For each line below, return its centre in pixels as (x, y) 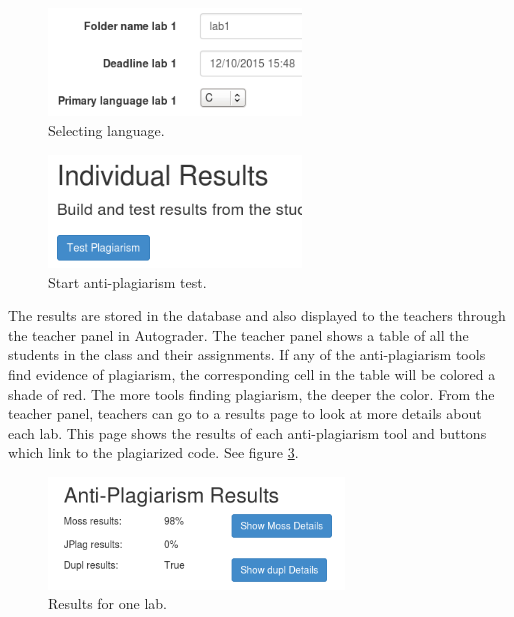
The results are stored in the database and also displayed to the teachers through (257, 315)
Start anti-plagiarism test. (127, 281)
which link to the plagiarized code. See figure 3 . (153, 452)
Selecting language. (106, 130)
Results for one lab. (107, 603)
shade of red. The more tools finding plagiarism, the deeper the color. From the (251, 393)
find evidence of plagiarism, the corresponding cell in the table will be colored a (252, 373)
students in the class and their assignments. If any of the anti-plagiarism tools (247, 354)
